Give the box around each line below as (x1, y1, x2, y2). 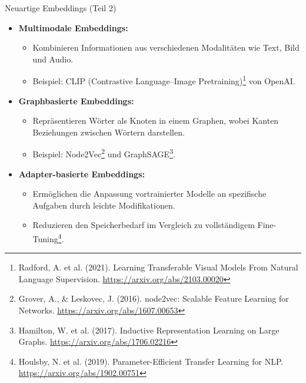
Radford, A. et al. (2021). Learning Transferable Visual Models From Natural (18, 261, 298, 273)
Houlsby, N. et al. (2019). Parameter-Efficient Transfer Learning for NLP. (18, 355, 284, 367)
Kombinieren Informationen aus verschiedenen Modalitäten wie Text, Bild (32, 41, 300, 54)
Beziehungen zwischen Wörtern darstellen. (32, 126, 185, 138)
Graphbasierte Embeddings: (18, 94, 134, 107)
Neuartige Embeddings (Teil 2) (5, 2, 117, 14)
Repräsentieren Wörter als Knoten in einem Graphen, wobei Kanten (32, 114, 279, 127)
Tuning (32, 232, 58, 245)
